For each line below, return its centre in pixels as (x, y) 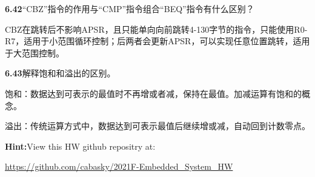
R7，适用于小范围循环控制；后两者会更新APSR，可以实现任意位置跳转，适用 (157, 41)
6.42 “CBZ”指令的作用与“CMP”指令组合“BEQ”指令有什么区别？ (130, 8)
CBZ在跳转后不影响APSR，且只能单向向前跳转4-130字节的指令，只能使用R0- (156, 29)
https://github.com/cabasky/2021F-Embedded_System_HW (119, 166)
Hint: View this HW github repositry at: (80, 146)
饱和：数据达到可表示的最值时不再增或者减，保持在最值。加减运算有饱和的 (153, 93)
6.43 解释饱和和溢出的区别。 (60, 73)
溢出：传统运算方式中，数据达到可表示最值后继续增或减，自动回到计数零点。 (157, 126)
